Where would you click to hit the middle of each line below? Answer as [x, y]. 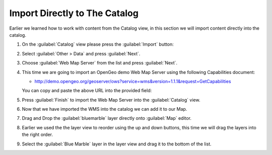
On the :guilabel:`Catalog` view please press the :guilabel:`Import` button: [98, 44]
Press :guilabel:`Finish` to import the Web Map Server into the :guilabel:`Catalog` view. [111, 100]
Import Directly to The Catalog [74, 13]
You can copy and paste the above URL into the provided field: [87, 91]
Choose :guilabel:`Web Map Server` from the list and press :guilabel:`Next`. [100, 63]
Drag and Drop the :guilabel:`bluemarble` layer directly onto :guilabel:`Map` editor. [107, 118]
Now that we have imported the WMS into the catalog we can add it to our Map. [105, 109]
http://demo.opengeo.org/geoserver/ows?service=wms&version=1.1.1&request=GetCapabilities [133, 81]
